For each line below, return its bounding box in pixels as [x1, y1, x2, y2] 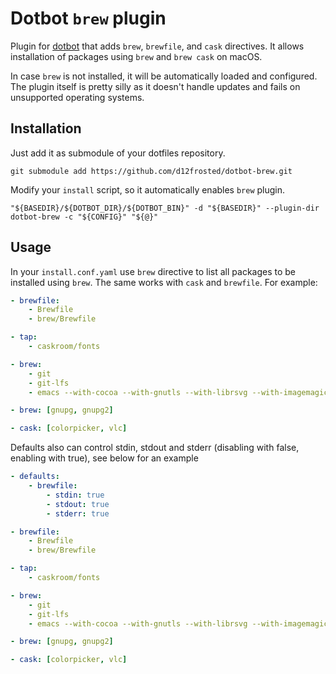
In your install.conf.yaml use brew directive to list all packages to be [10, 265, 297, 277]
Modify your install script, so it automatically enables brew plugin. [10, 183, 286, 196]
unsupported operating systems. [10, 91, 145, 103]
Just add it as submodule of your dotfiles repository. [10, 147, 226, 159]
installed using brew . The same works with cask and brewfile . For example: [10, 276, 318, 288]
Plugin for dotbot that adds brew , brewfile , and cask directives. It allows [10, 40, 305, 52]
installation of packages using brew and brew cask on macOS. [10, 50, 263, 62]
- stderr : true [46, 508, 110, 519]
